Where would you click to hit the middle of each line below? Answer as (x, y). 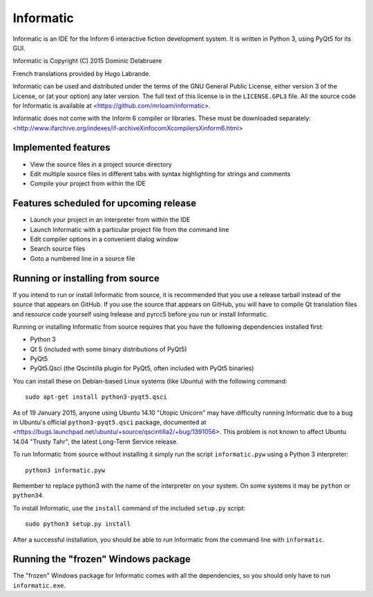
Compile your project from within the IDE (88, 184)
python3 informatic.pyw (65, 470)
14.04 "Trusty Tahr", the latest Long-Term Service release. (96, 442)
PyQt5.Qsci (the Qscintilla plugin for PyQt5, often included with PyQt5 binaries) (142, 368)
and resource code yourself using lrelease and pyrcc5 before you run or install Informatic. (141, 314)
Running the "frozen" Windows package (102, 559)
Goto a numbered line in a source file (83, 258)
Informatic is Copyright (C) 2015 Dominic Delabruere (87, 61)
